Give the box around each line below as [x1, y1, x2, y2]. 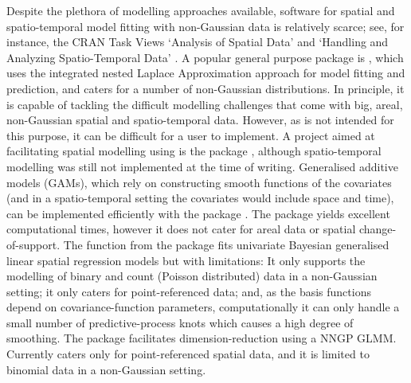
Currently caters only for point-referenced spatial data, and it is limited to [6, 346, 370, 362]
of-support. [6, 236, 61, 252]
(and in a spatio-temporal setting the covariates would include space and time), [6, 190, 394, 206]
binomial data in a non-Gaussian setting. [6, 361, 206, 377]
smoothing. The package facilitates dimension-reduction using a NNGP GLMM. [6, 330, 397, 346]
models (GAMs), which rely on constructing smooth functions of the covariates [6, 174, 392, 190]
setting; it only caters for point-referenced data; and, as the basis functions [6, 283, 371, 299]
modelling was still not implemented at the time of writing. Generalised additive [6, 158, 398, 174]
